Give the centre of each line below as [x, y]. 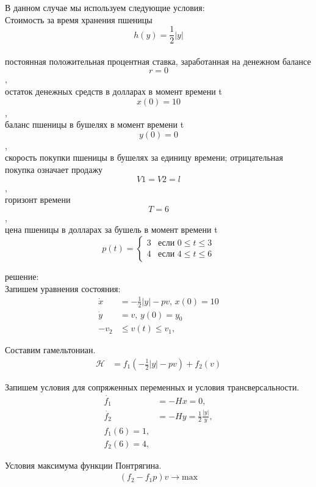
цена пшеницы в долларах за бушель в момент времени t [111, 229]
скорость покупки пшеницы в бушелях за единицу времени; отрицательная [144, 157]
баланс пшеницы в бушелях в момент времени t [95, 124]
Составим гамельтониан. [50, 350]
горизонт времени [38, 200]
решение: [22, 276]
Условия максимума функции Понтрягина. [83, 465]
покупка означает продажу [54, 169]
